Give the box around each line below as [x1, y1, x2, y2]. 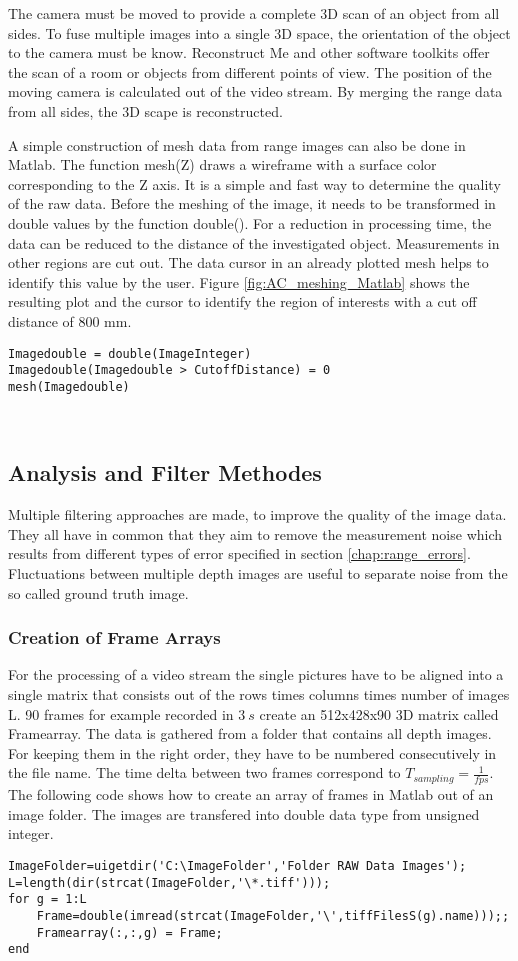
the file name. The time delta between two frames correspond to [8, 762, 401, 783]
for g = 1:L [8, 892, 87, 907]
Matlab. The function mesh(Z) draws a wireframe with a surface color [8, 154, 437, 175]
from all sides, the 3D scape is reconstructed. [8, 100, 283, 121]
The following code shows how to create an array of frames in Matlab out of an [8, 784, 494, 805]
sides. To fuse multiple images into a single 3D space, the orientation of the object [8, 22, 511, 43]
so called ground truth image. [8, 582, 189, 603]
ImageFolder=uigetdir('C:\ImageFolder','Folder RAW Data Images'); [8, 859, 467, 874]
